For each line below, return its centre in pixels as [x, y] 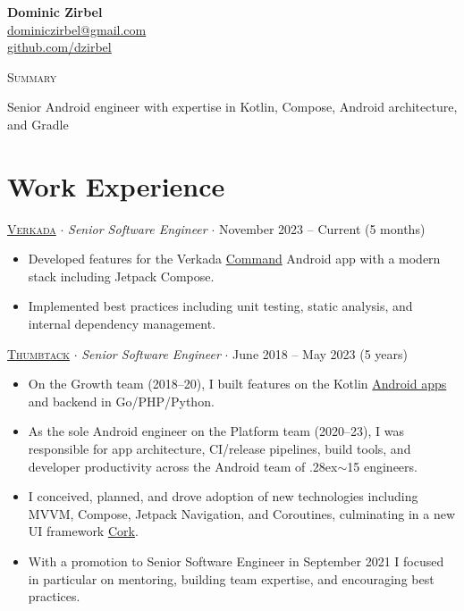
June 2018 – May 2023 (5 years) [321, 353]
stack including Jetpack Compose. [121, 276]
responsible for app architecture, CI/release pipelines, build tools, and [219, 449]
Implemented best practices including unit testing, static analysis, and [220, 306]
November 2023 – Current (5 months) [322, 228]
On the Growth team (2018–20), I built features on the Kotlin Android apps [237, 384]
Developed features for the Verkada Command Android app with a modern [234, 259]
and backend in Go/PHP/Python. [121, 401]
